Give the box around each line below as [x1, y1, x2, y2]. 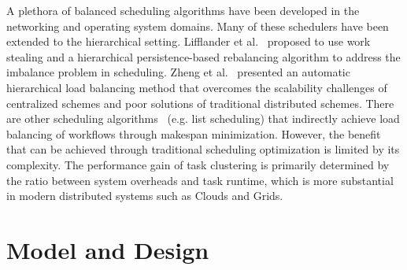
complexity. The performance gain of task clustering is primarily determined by [6, 156, 390, 172]
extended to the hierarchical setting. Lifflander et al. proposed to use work [6, 33, 371, 50]
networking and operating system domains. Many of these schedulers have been [6, 17, 389, 34]
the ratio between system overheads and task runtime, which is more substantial [6, 172, 394, 188]
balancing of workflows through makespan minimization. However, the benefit [6, 125, 381, 142]
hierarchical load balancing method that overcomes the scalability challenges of [6, 79, 387, 95]
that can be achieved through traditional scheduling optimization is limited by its [6, 141, 400, 157]
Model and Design [6, 233, 209, 265]
